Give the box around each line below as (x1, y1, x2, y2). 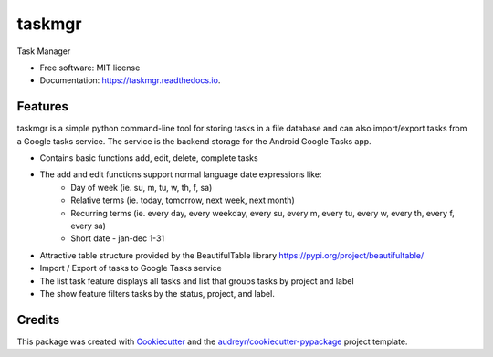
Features (16, 99, 68, 114)
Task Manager (16, 46, 71, 57)
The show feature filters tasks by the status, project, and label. (39, 288, 276, 299)
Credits (16, 311, 60, 328)
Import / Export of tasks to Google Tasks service (39, 263, 223, 274)
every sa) (70, 220, 107, 231)
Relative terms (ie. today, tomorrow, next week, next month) (70, 194, 296, 205)
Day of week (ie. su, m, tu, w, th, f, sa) (70, 182, 213, 193)
